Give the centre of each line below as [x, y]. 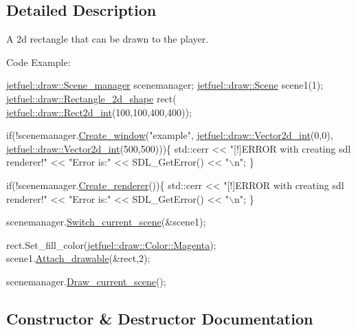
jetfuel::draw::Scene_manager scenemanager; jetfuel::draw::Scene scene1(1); [165, 85]
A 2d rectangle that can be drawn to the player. [108, 39]
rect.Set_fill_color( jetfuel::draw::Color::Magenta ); [111, 244]
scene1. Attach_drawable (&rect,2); [78, 258]
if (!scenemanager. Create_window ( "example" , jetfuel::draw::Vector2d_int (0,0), [170, 135]
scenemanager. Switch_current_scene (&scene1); [106, 222]
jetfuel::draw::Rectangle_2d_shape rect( [91, 98]
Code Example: [38, 62]
